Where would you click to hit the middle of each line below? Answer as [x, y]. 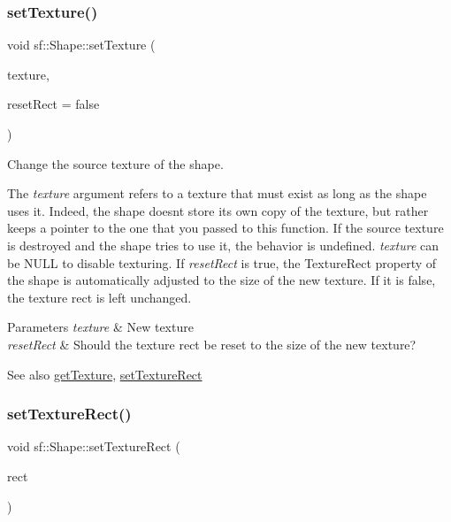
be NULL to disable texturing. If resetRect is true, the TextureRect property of [222, 262]
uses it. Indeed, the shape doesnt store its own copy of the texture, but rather [218, 210]
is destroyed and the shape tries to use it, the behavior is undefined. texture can [223, 245]
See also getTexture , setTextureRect [105, 374]
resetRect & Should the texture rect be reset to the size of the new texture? [212, 344]
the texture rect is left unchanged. [99, 297]
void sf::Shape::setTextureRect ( [94, 446]
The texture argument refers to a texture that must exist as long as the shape [217, 193]
